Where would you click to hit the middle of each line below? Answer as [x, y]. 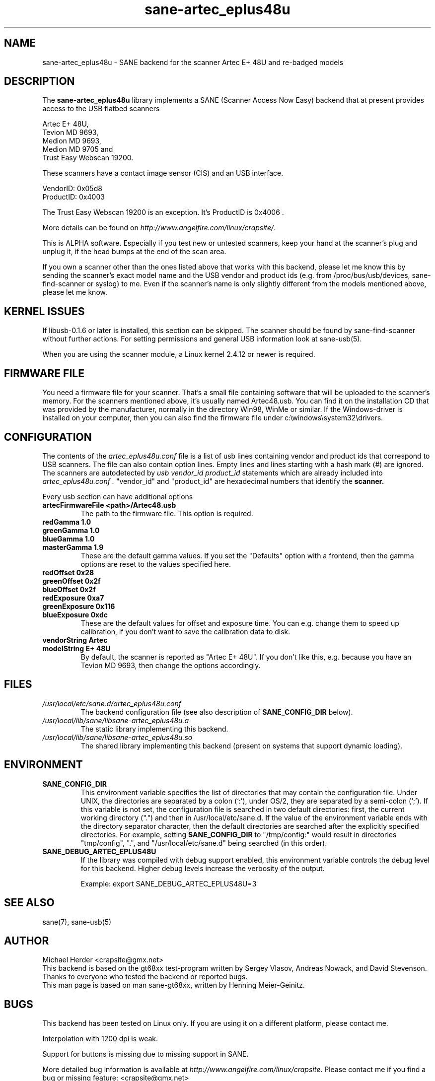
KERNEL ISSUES [44, 311]
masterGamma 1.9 [73, 547]
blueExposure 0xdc [75, 614]
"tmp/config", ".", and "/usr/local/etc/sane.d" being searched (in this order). [204, 843]
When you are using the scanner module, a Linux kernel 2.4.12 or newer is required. [179, 354]
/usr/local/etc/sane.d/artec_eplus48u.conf [112, 703]
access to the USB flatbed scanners [101, 109]
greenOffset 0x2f [72, 581]
